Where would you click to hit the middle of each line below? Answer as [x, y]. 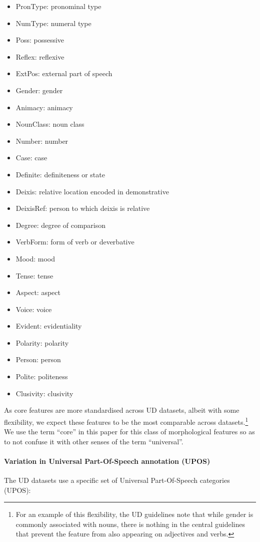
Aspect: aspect [38, 292]
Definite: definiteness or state [60, 174]
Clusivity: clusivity [44, 393]
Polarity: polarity [42, 342]
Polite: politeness [42, 376]
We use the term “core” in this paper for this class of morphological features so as [129, 432]
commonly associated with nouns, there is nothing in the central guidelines [130, 524]
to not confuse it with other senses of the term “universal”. [94, 441]
